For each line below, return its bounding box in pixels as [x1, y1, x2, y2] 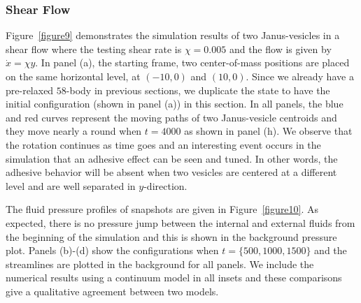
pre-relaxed [6, 82, 54, 97]
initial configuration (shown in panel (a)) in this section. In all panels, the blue [6, 96, 344, 111]
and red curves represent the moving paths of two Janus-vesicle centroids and [6, 110, 337, 124]
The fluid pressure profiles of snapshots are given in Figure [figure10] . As [6, 202, 319, 216]
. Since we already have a [246, 69, 354, 83]
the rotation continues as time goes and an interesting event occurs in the [6, 137, 321, 151]
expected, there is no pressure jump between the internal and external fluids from [6, 215, 355, 230]
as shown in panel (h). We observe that [184, 124, 353, 138]
